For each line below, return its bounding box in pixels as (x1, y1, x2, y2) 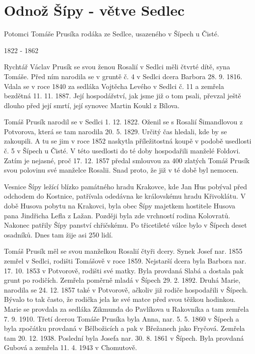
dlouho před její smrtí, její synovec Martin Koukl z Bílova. (4, 100, 180, 110)
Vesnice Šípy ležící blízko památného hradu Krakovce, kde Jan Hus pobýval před (4, 181, 247, 191)
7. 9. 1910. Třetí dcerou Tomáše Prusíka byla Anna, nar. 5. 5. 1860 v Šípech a (4, 313, 239, 324)
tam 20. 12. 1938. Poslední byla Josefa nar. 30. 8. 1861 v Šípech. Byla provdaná (4, 332, 244, 343)
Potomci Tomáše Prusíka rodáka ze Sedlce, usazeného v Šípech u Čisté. (4, 29, 219, 39)
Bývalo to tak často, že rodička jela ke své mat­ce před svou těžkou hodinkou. (4, 294, 236, 304)
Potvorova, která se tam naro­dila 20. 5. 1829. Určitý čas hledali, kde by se (4, 126, 227, 136)
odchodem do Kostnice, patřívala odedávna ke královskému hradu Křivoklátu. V (4, 191, 246, 201)
